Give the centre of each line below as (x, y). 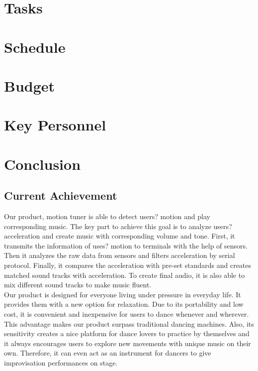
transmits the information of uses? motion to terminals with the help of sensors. (126, 245)
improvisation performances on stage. (61, 362)
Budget (30, 85)
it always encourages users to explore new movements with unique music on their (128, 343)
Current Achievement (61, 195)
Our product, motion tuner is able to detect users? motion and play (107, 216)
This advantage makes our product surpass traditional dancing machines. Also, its (129, 323)
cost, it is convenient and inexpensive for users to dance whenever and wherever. (127, 314)
